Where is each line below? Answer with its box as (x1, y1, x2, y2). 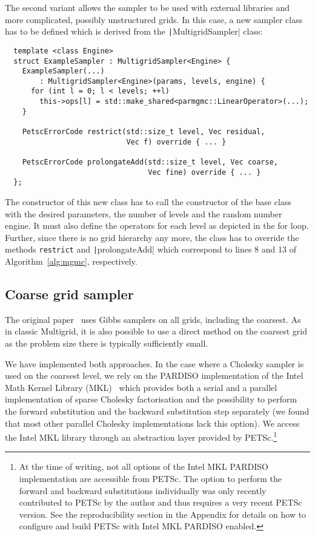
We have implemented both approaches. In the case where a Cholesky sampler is (5, 357, 304, 370)
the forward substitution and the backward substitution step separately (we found (5, 405, 310, 418)
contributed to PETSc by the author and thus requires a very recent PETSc (19, 496, 302, 509)
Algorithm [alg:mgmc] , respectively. (5, 255, 138, 268)
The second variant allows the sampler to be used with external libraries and (5, 1, 290, 13)
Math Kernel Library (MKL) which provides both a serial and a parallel (5, 381, 277, 393)
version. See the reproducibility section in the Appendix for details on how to (19, 507, 307, 520)
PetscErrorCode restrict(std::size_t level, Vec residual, (22, 127, 265, 137)
